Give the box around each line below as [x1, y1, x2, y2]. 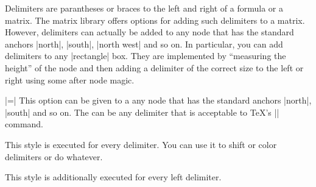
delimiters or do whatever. [5, 150, 103, 163]
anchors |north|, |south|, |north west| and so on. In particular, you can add [5, 37, 283, 50]
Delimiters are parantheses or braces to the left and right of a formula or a [5, 2, 283, 14]
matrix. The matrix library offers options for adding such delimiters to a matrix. [5, 13, 305, 26]
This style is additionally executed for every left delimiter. [5, 171, 222, 183]
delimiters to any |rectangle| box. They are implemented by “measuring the [5, 49, 286, 62]
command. [5, 118, 43, 130]
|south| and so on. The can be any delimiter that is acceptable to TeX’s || [5, 105, 279, 118]
